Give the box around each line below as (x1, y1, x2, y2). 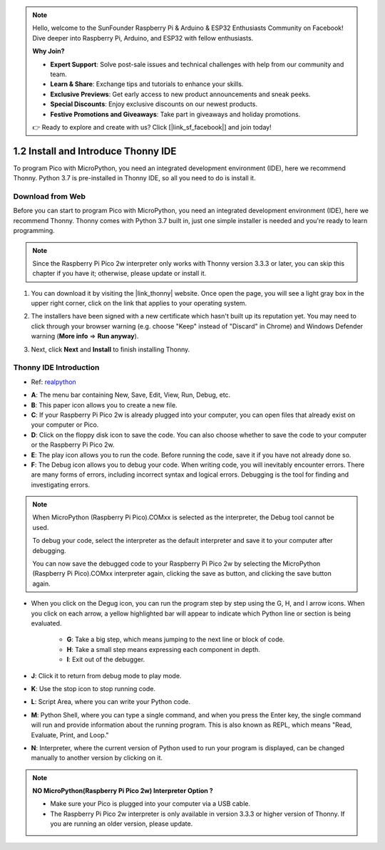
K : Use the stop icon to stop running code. (31, 684, 156, 693)
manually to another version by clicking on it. (31, 754, 163, 762)
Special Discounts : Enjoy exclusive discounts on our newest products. (50, 100, 258, 108)
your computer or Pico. (31, 420, 99, 429)
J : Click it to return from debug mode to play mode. (31, 671, 182, 680)
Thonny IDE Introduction (13, 363, 100, 373)
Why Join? (32, 47, 65, 56)
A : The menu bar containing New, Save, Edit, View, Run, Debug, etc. (31, 390, 231, 399)
